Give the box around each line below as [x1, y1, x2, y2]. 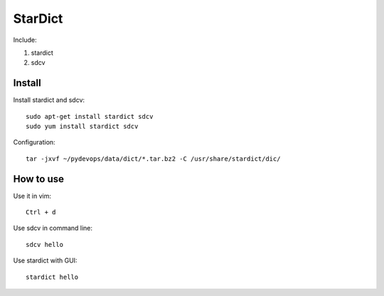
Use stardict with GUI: [13, 256, 78, 265]
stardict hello [26, 273, 79, 281]
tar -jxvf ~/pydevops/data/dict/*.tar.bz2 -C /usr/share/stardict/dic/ [26, 154, 281, 163]
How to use [13, 173, 64, 185]
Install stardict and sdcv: [13, 96, 85, 105]
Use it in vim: [13, 191, 51, 200]
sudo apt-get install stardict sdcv [26, 112, 154, 120]
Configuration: [13, 138, 56, 147]
